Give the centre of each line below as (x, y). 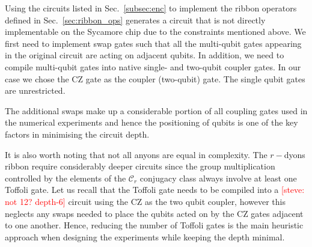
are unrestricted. (35, 90)
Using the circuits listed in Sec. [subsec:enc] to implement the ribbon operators (151, 8)
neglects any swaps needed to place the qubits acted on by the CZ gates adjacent (154, 213)
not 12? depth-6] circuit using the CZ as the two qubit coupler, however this (145, 201)
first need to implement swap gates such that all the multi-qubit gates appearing (153, 43)
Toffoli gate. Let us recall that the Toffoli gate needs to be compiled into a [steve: (155, 190)
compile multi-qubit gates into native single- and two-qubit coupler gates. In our (153, 66)
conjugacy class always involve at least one (218, 178)
